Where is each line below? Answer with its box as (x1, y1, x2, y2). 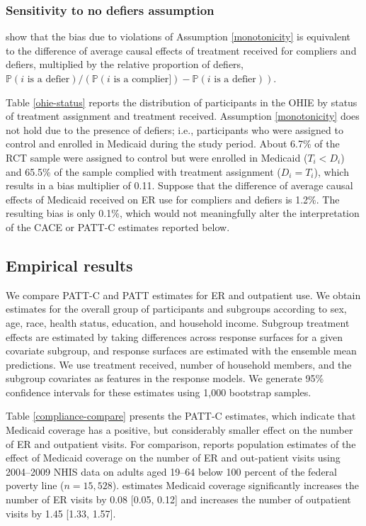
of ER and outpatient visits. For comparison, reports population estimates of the (6, 436, 356, 451)
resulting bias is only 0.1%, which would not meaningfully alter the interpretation (6, 206, 360, 220)
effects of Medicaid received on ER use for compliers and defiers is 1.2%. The (6, 191, 340, 206)
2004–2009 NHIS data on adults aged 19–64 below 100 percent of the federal (6, 464, 337, 479)
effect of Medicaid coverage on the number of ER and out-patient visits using (6, 450, 341, 465)
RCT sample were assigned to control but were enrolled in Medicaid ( (6, 150, 308, 164)
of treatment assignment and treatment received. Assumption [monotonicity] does (6, 108, 360, 123)
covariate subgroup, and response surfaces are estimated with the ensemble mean (6, 343, 357, 358)
